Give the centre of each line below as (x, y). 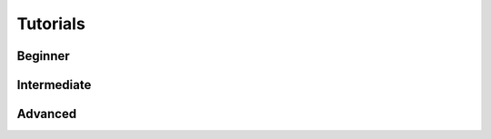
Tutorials (51, 24)
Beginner (43, 56)
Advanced (47, 114)
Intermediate (54, 85)
